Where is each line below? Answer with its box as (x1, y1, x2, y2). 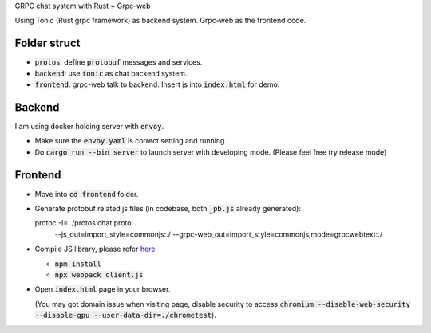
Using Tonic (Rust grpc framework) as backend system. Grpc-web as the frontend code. (14, 16, 306, 25)
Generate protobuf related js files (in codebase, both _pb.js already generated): (34, 204, 302, 214)
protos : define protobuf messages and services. (34, 57, 203, 67)
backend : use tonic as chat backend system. (34, 69, 188, 78)
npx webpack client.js (54, 271, 144, 280)
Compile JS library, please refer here (34, 244, 156, 254)
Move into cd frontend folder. (34, 189, 139, 198)
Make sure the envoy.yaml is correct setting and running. (34, 136, 227, 146)
